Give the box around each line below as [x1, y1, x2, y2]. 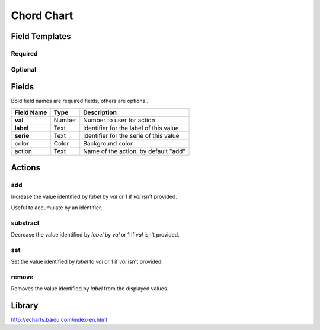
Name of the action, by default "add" [83, 147, 186, 155]
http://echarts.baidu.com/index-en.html [11, 316, 108, 323]
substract [11, 219, 40, 227]
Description [83, 108, 117, 117]
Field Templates [11, 31, 71, 41]
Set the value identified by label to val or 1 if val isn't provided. [11, 258, 163, 266]
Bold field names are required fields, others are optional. [11, 98, 149, 105]
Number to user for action [83, 116, 155, 124]
